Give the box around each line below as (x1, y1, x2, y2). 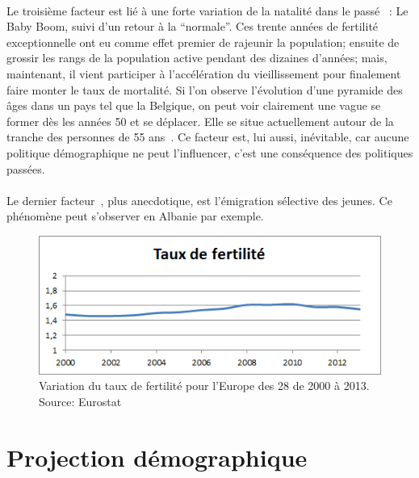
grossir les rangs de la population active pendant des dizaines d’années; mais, (6, 49, 388, 66)
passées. (6, 160, 45, 177)
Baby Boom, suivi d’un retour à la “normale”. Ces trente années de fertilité (6, 18, 379, 35)
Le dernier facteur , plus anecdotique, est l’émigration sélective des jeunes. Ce (6, 191, 392, 208)
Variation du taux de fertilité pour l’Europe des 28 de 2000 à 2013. (39, 377, 370, 394)
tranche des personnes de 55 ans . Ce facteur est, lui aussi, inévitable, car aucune (6, 128, 409, 145)
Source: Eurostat (39, 392, 122, 409)
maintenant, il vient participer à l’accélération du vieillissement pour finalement (6, 65, 401, 82)
